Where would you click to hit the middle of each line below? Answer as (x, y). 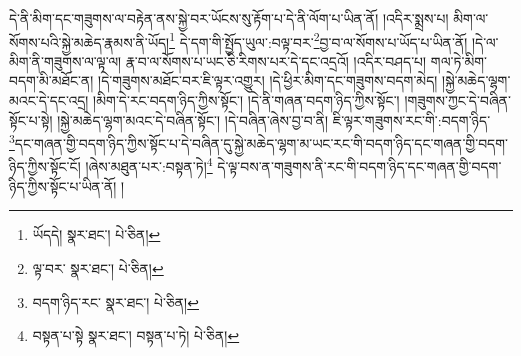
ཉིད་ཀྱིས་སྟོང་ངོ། (45, 166)
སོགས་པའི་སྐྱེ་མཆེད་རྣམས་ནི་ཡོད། (89, 41)
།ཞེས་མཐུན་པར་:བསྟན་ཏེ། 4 (149, 165)
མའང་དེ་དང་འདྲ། (49, 100)
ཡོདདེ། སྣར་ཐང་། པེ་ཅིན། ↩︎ (96, 234)
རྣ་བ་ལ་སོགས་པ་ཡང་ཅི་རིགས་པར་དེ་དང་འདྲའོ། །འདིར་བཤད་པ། (276, 60)
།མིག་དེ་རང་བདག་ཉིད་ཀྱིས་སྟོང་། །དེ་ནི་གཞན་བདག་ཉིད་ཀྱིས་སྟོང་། (246, 100)
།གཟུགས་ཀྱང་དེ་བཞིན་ (457, 100)
